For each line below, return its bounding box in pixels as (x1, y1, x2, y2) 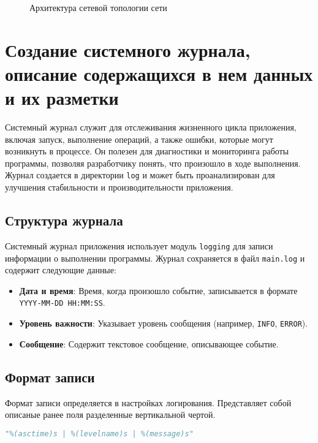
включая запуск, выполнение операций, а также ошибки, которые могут (5, 132, 273, 145)
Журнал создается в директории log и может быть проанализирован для (5, 168, 275, 181)
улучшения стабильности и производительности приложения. (5, 181, 233, 194)
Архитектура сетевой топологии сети (29, 1, 167, 13)
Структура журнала (5, 211, 123, 230)
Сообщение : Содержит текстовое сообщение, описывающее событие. (19, 337, 279, 350)
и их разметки (5, 85, 119, 110)
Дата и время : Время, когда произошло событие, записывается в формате (19, 284, 298, 297)
